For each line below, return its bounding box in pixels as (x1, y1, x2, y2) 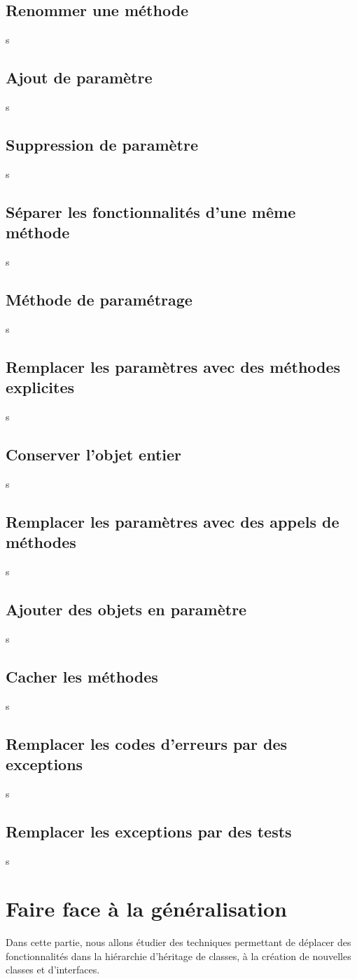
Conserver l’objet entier (6, 443, 181, 465)
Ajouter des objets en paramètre (6, 598, 247, 619)
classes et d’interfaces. (6, 962, 100, 977)
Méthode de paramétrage (6, 288, 192, 310)
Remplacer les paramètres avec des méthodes (6, 355, 341, 377)
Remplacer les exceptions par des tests (6, 820, 292, 842)
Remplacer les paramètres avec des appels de (6, 510, 339, 532)
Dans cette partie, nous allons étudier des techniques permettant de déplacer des (6, 935, 351, 950)
